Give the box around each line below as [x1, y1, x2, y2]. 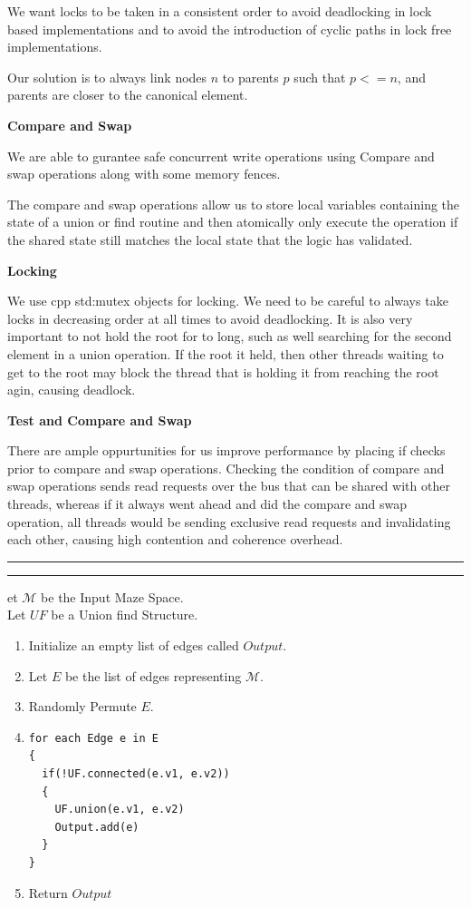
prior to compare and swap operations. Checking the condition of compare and [7, 458, 445, 477]
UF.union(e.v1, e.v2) [54, 803, 185, 816]
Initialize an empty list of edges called [28, 636, 239, 655]
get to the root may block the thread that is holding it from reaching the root [7, 362, 439, 381]
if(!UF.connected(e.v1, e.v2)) [42, 767, 230, 780]
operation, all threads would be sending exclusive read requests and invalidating [7, 512, 451, 531]
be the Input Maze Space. [41, 587, 184, 606]
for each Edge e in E [28, 731, 159, 745]
